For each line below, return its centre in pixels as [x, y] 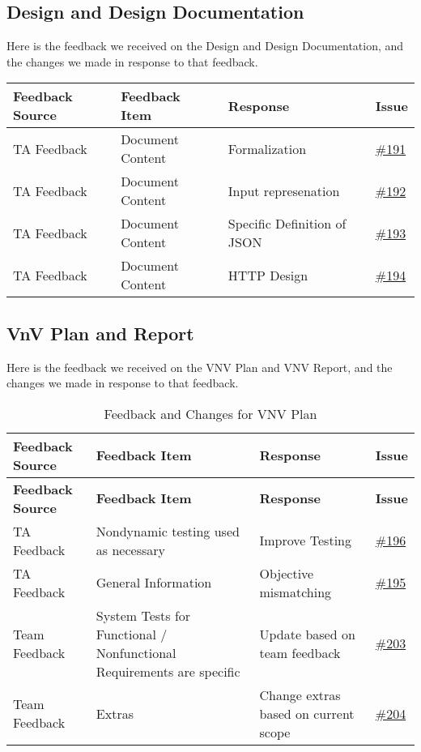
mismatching [296, 592]
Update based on [307, 634]
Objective [287, 573]
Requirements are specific [168, 671]
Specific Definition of [287, 224]
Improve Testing [305, 540]
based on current [307, 713]
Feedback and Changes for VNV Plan [210, 413]
